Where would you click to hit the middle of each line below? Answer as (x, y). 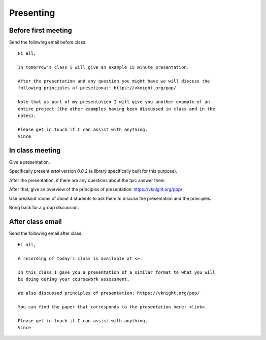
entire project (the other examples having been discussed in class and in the (116, 109)
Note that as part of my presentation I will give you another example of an (114, 102)
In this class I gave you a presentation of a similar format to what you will (116, 272)
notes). (27, 115)
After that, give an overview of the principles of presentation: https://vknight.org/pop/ (96, 189)
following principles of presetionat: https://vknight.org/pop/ (97, 88)
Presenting (32, 13)
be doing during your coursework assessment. (74, 279)
